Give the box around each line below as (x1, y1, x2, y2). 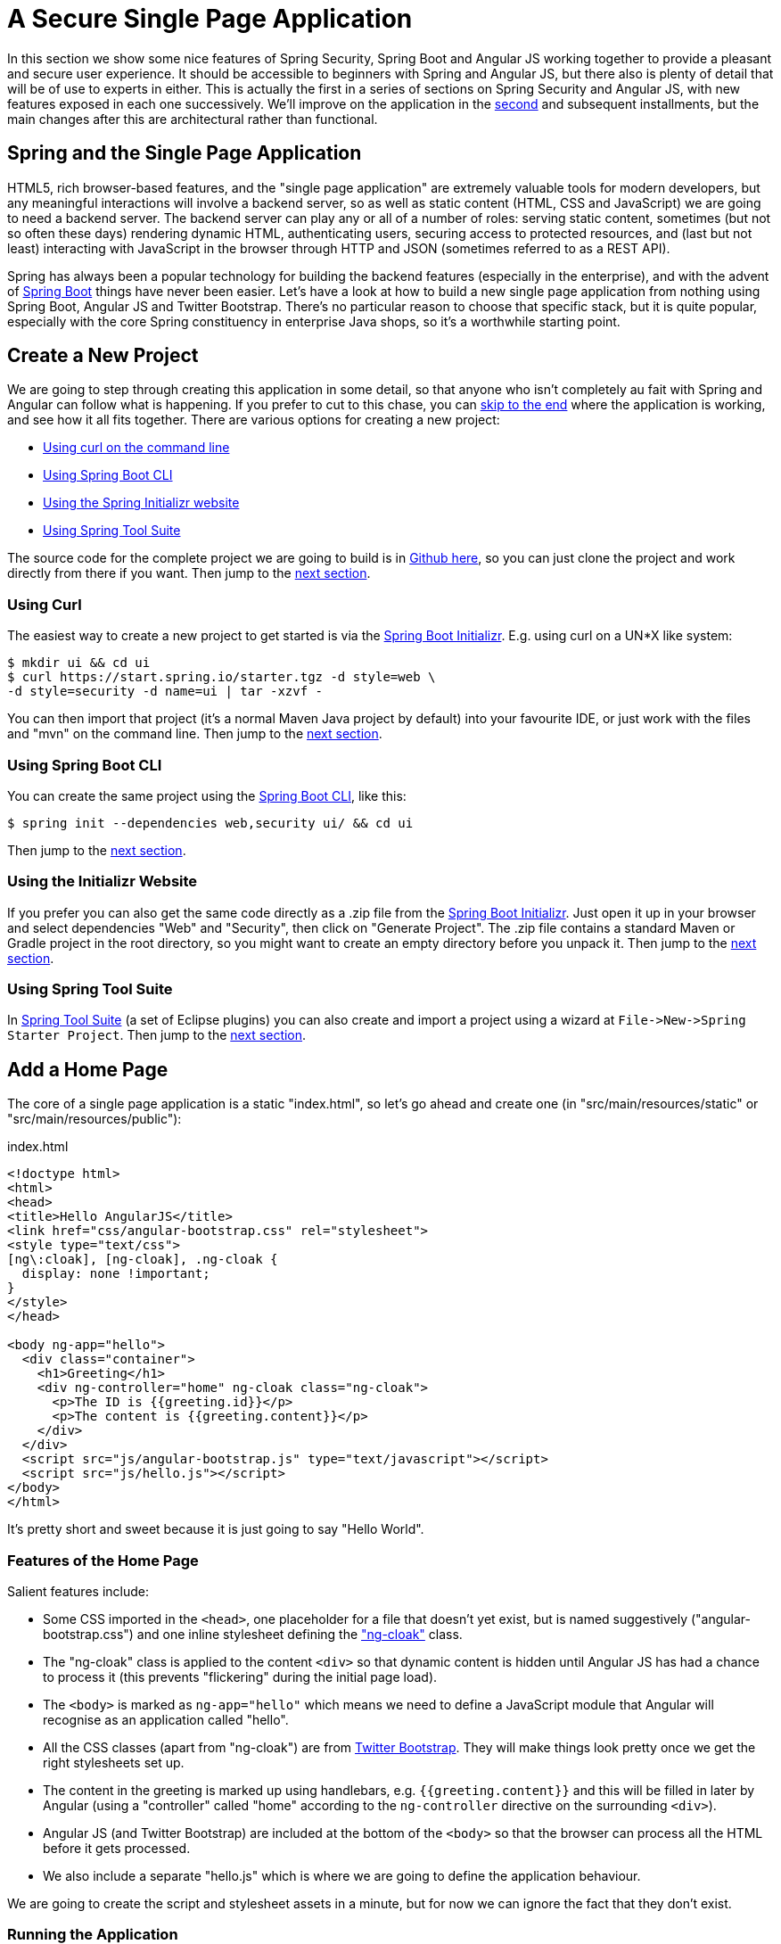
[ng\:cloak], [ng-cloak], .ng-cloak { (7, 1252, 278, 1267)
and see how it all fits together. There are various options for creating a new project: (7, 412, 500, 428)
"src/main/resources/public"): (7, 1111, 182, 1127)
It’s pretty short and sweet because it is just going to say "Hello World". (7, 1521, 424, 1537)
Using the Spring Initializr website (43, 495, 240, 511)
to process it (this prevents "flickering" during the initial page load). (43, 1669, 438, 1685)
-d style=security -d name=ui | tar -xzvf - (7, 684, 324, 699)
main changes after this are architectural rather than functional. (7, 111, 378, 127)
